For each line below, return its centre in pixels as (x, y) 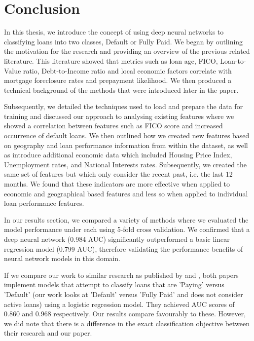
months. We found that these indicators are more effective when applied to (117, 184)
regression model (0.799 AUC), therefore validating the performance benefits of (124, 248)
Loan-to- (233, 60)
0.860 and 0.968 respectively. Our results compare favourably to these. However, (125, 314)
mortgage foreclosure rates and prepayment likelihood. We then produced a (118, 80)
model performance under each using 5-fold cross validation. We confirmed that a (127, 229)
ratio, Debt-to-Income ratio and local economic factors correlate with (127, 70)
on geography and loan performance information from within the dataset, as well (126, 145)
